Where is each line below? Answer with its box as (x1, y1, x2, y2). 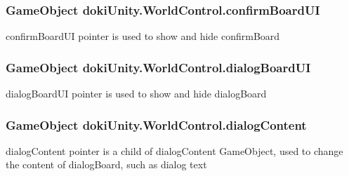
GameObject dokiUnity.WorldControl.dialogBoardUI (6, 58, 311, 76)
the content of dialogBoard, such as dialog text (6, 157, 207, 172)
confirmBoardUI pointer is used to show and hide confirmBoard (6, 29, 280, 43)
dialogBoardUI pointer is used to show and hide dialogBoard (6, 86, 267, 101)
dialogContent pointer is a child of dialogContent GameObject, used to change (6, 143, 343, 158)
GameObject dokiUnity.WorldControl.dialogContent (6, 116, 307, 133)
